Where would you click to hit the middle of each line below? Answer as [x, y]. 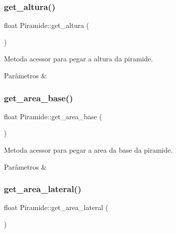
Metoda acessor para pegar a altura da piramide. [79, 59]
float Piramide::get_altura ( [47, 25]
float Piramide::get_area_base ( [53, 116]
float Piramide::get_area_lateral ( [56, 207]
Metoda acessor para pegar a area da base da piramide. [88, 150]
